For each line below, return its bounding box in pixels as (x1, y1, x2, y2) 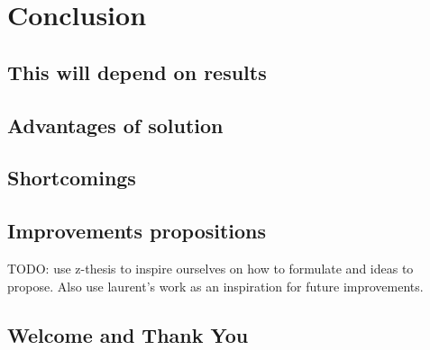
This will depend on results (7, 58, 267, 85)
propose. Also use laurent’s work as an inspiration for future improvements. (7, 276, 424, 295)
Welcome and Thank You (7, 320, 249, 348)
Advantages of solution (7, 111, 224, 139)
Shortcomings (7, 164, 136, 192)
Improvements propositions (7, 217, 267, 245)
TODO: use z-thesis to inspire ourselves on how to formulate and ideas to (7, 258, 414, 277)
